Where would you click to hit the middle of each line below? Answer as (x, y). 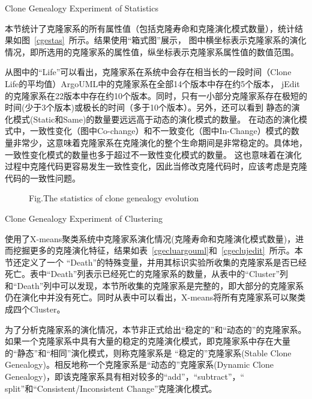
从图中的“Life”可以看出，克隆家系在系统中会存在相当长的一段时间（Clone (148, 72)
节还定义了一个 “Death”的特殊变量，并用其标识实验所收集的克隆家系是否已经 (156, 262)
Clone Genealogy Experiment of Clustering (84, 218)
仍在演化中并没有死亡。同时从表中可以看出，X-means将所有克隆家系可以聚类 (155, 297)
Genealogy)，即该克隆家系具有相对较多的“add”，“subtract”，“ (125, 376)
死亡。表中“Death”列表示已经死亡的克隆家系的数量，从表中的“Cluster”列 (147, 274)
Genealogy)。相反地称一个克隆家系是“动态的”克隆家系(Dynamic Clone (139, 364)
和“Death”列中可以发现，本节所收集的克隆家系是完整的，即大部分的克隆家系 (154, 285)
